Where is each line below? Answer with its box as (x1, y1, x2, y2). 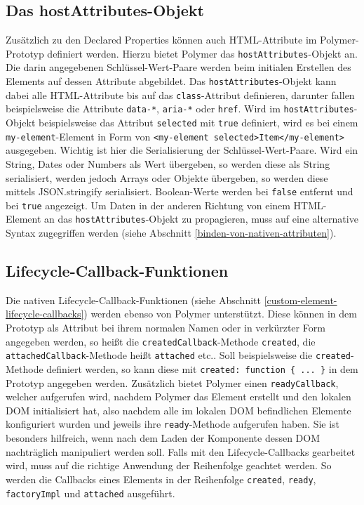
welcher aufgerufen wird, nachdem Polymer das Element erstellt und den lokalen (6, 389, 351, 404)
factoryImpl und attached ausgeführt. (6, 485, 175, 500)
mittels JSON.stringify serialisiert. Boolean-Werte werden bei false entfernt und (6, 184, 353, 199)
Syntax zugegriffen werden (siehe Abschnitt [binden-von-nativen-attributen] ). (6, 225, 337, 240)
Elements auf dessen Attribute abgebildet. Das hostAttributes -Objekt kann (6, 74, 337, 88)
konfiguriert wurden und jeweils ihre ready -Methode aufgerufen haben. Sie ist (6, 417, 340, 431)
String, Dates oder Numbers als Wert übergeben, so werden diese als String (6, 156, 330, 171)
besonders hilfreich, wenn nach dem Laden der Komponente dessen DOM (6, 431, 321, 445)
